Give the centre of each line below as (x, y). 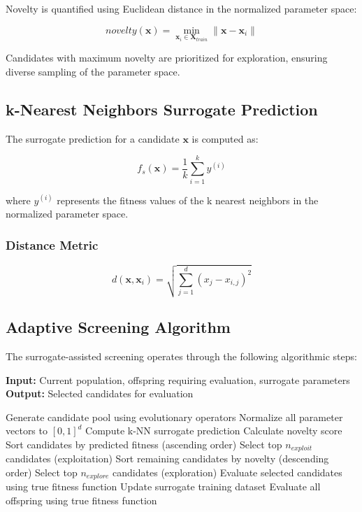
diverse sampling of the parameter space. (93, 72)
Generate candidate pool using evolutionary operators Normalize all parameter (174, 417)
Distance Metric (52, 244)
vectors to (27, 431)
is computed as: (225, 138)
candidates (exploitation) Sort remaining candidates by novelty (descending (167, 458)
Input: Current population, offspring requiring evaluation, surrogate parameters (178, 379)
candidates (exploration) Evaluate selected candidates (227, 472)
